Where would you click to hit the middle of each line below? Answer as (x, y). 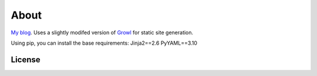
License (26, 59)
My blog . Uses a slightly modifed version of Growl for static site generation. (102, 32)
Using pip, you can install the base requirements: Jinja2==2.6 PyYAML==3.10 (104, 43)
